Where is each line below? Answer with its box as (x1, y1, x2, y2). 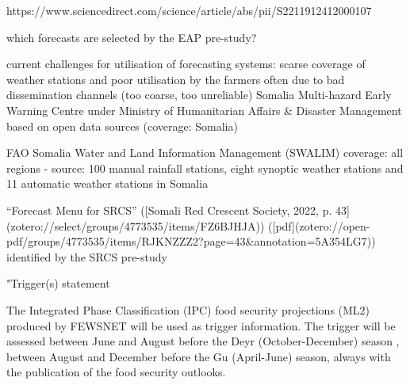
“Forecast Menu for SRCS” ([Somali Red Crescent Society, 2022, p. (6, 201, 332, 218)
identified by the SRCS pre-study (6, 248, 167, 265)
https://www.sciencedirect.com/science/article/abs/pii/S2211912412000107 (6, 2, 372, 18)
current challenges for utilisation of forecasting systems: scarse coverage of (6, 55, 366, 72)
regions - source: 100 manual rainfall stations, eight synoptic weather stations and (6, 159, 404, 176)
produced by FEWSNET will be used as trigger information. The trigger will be (6, 317, 396, 334)
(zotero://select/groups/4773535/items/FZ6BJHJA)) (6, 217, 265, 234)
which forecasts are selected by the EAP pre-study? (6, 29, 257, 45)
